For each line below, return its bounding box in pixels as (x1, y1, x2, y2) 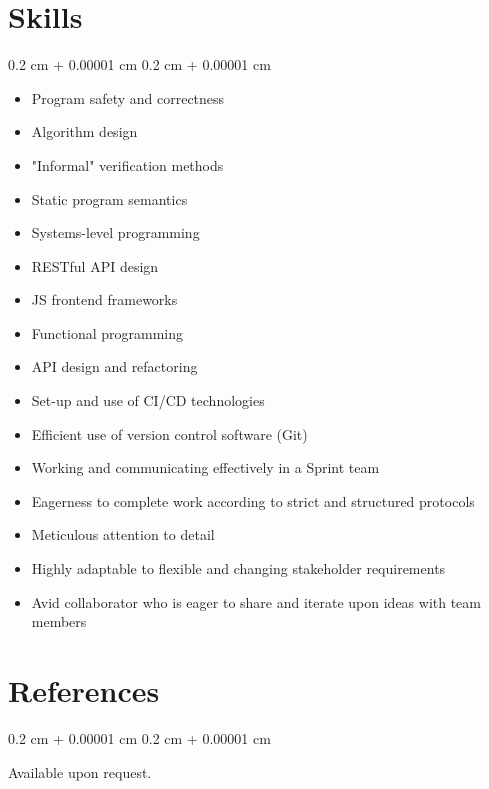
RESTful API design (31, 255, 159, 276)
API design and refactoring (31, 356, 198, 377)
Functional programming (31, 322, 183, 343)
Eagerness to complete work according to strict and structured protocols (31, 490, 475, 511)
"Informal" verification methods (31, 154, 224, 175)
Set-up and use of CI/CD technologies (31, 390, 265, 411)
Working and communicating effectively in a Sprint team (31, 457, 380, 478)
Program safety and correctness (31, 87, 225, 108)
